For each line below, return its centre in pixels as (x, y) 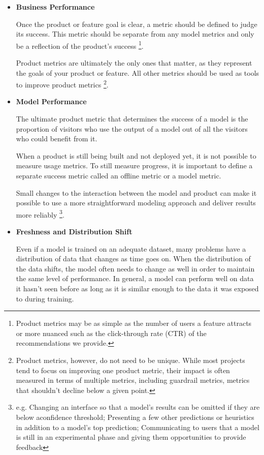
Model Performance (51, 101)
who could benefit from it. (57, 139)
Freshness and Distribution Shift (74, 232)
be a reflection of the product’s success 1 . (80, 45)
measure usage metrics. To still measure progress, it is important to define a (134, 165)
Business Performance (55, 7)
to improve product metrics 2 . (62, 84)
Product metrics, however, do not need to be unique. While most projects (130, 360)
